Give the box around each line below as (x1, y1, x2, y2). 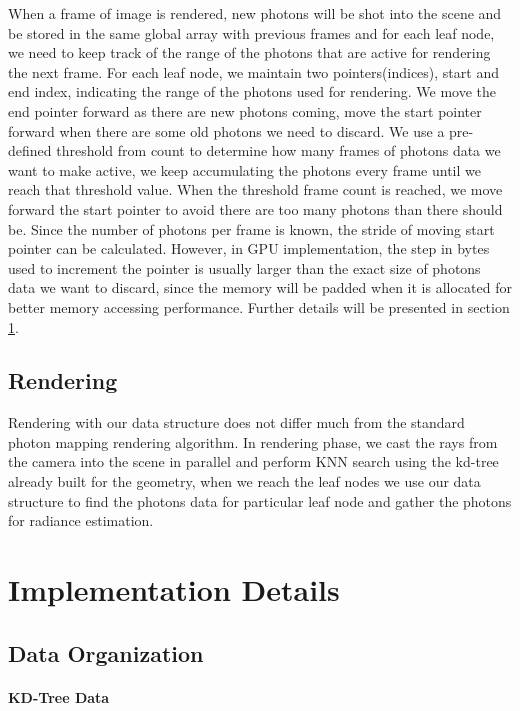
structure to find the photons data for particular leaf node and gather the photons (8, 490, 512, 511)
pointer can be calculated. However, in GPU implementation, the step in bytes (8, 238, 490, 259)
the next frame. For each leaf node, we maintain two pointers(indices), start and (8, 61, 499, 82)
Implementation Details (8, 569, 340, 610)
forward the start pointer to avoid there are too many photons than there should (8, 198, 503, 219)
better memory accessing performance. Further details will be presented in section (8, 296, 510, 317)
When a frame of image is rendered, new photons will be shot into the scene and (8, 3, 502, 23)
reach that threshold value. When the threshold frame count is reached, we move (8, 179, 503, 200)
